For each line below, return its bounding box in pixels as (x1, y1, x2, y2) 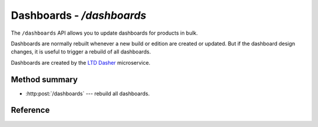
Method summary (11, 74, 78, 85)
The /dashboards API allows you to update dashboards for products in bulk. (11, 29, 198, 36)
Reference (11, 105, 50, 115)
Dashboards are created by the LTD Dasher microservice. (11, 59, 151, 66)
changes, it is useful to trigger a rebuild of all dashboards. (11, 48, 151, 55)
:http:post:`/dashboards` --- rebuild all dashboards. (25, 90, 150, 97)
